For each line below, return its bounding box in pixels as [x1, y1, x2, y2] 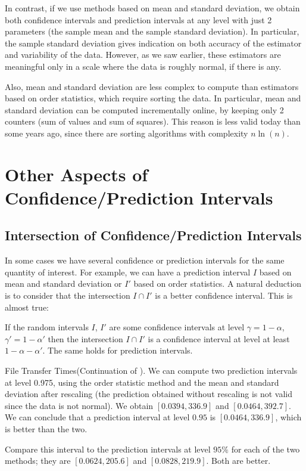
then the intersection [48, 332, 123, 345]
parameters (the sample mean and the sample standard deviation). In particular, [5, 25, 299, 38]
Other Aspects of [5, 162, 148, 186]
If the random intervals [5, 321, 89, 333]
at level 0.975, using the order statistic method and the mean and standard [5, 376, 279, 388]
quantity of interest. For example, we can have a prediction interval [5, 265, 251, 278]
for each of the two [231, 442, 300, 455]
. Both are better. [206, 454, 271, 467]
